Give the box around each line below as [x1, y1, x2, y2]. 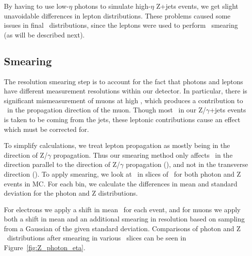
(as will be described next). [4, 29, 85, 39]
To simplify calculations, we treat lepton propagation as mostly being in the [4, 140, 230, 150]
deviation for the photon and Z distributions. [4, 188, 138, 198]
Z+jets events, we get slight [156, 1, 238, 11]
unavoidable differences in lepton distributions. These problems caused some [4, 10, 231, 20]
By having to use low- [4, 1, 69, 11]
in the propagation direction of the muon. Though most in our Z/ [7, 105, 206, 115]
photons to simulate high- [74, 1, 151, 11]
